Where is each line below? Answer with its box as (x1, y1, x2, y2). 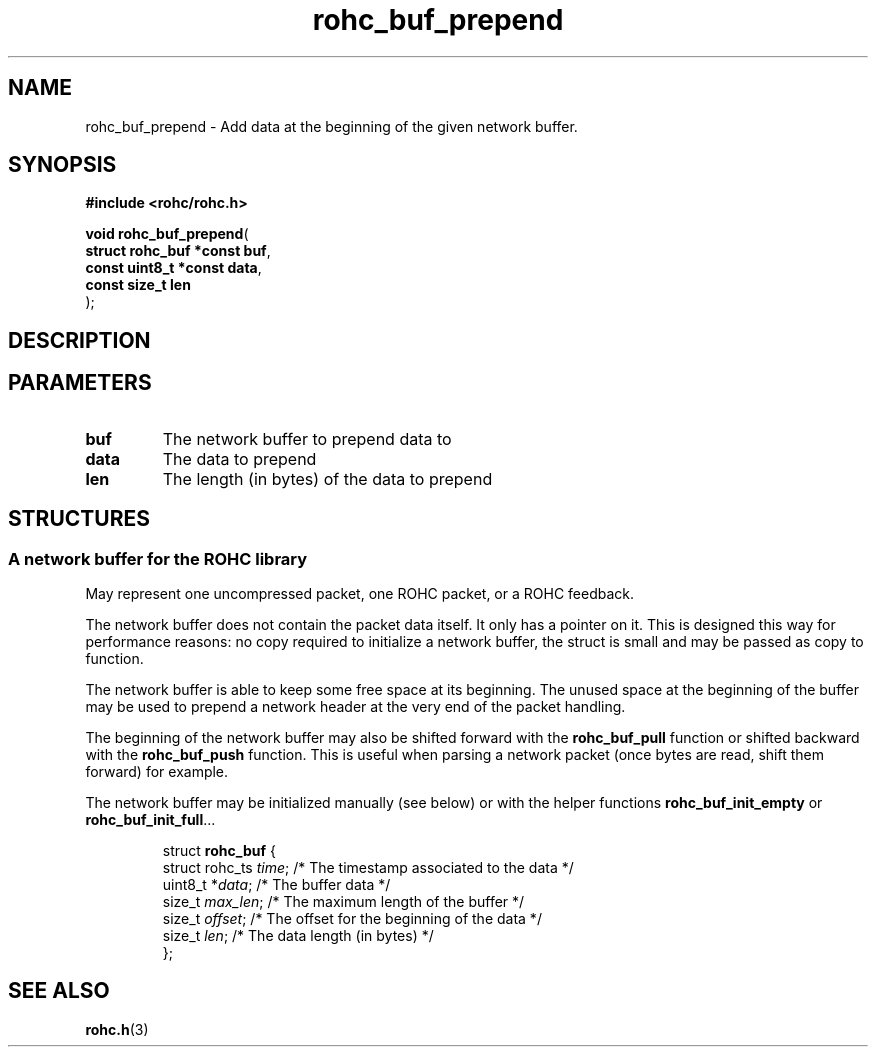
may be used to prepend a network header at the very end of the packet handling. (85, 697, 626, 715)
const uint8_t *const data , (85, 259, 262, 277)
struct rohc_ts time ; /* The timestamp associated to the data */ (162, 858, 574, 876)
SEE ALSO (8, 978, 110, 1004)
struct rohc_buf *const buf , (85, 242, 271, 260)
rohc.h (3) (85, 1020, 149, 1038)
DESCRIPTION (8, 327, 151, 353)
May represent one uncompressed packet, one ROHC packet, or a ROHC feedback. (85, 584, 634, 602)
